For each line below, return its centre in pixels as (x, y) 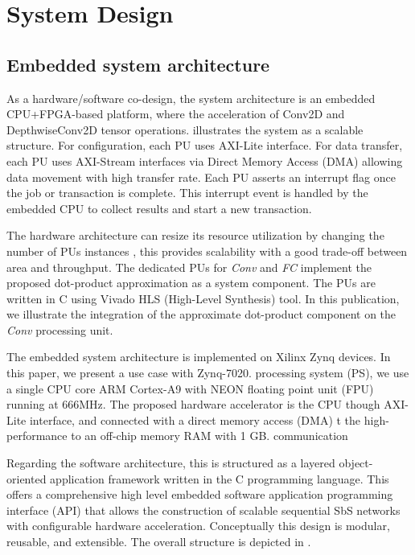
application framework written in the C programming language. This (220, 478)
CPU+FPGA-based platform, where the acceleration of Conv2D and (176, 114)
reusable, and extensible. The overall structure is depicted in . (159, 542)
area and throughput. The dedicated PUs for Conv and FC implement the (189, 267)
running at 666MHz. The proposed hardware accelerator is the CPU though (193, 404)
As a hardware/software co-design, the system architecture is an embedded (191, 98)
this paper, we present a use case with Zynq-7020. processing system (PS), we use (208, 373)
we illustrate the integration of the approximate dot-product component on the (201, 314)
